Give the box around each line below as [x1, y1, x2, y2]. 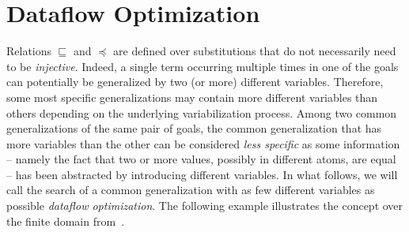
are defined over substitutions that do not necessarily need [113, 43, 396, 59]
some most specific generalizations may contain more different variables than [6, 88, 378, 105]
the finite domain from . [6, 212, 125, 229]
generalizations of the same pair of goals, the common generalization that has [6, 120, 382, 137]
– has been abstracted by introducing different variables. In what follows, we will [6, 166, 398, 182]
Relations [6, 43, 52, 59]
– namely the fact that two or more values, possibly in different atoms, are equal [6, 151, 396, 167]
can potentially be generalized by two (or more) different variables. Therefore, [6, 73, 384, 90]
